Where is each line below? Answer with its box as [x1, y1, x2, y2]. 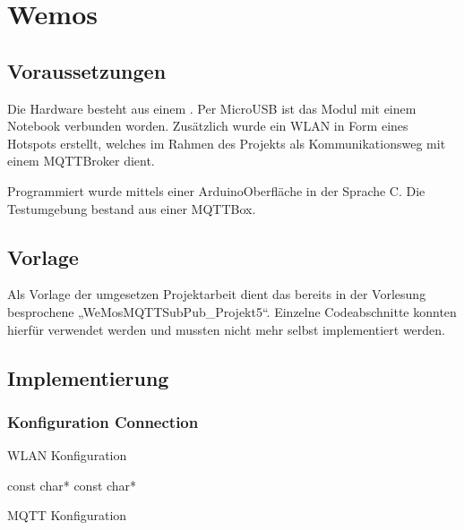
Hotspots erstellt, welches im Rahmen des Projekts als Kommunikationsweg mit [7, 133, 446, 152]
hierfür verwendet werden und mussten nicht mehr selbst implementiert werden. [7, 320, 446, 338]
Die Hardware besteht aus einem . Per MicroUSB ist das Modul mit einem [7, 98, 417, 117]
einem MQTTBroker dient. [7, 151, 155, 170]
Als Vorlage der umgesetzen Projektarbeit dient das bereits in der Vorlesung [7, 285, 426, 303]
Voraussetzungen [7, 56, 167, 84]
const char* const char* [7, 475, 137, 494]
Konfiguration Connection [7, 410, 199, 432]
